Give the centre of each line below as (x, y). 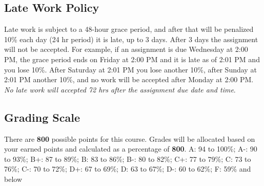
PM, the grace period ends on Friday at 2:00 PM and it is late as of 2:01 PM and (132, 59)
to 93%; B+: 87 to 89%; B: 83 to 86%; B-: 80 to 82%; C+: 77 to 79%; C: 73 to (128, 159)
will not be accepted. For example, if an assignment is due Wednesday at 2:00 (126, 49)
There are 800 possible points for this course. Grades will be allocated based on (130, 138)
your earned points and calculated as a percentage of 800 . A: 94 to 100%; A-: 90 (131, 149)
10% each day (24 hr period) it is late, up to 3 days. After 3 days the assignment (131, 39)
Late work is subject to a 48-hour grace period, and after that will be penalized (129, 29)
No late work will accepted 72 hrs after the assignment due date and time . (120, 89)
